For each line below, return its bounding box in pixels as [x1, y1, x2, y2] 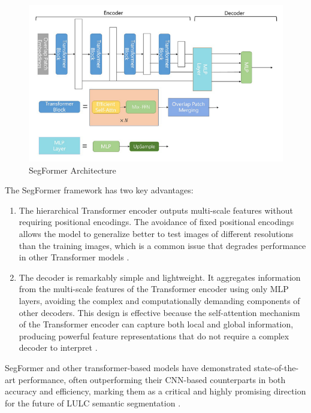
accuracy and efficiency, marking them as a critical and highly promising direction [5, 385, 306, 397]
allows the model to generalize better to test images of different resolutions [19, 227, 294, 240]
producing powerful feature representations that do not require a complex [19, 329, 289, 342]
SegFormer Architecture [29, 163, 116, 176]
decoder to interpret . [19, 341, 98, 354]
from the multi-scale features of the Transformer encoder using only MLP [19, 283, 289, 295]
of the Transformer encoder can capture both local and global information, [19, 318, 294, 330]
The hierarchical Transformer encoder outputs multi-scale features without [19, 204, 293, 216]
